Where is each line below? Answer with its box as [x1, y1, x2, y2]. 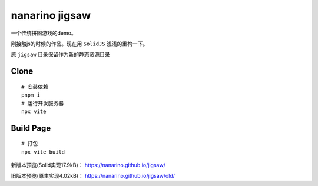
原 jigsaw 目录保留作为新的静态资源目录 [11, 51, 110, 58]
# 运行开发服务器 [21, 100, 64, 107]
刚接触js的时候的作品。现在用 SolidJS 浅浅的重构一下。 [11, 40, 148, 47]
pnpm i [21, 92, 41, 98]
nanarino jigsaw [11, 9, 91, 22]
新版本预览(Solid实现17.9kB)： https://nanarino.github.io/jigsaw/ [11, 162, 166, 169]
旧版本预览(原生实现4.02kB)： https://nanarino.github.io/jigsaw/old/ [11, 172, 175, 180]
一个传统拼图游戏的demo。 [11, 29, 77, 36]
